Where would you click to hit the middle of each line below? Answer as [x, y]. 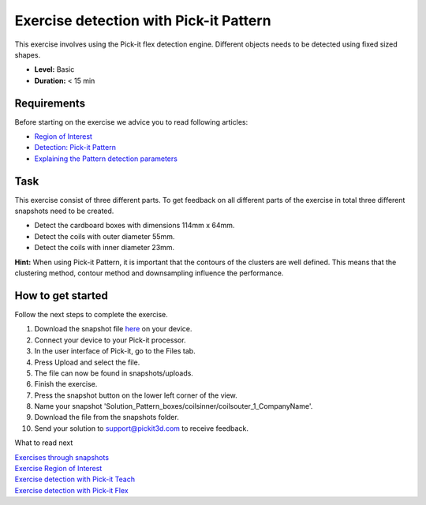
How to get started [61, 296]
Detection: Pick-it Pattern [75, 148]
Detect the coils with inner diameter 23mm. [105, 248]
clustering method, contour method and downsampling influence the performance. [149, 273]
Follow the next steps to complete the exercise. [92, 314]
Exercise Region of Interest [58, 469]
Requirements [50, 103]
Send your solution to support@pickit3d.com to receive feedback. [141, 428]
